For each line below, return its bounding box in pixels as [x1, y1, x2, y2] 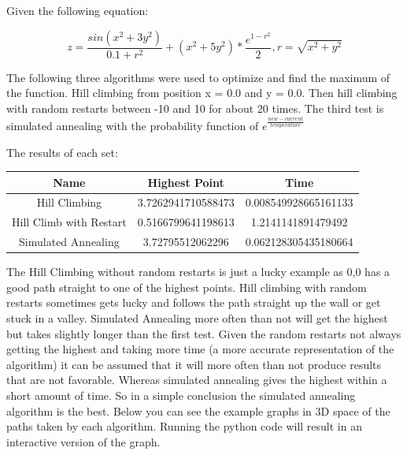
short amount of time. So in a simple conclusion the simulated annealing [6, 386, 356, 403]
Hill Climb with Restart [12, 214, 127, 230]
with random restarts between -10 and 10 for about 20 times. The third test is [6, 99, 384, 116]
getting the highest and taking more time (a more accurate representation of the [6, 341, 394, 357]
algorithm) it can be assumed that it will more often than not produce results [6, 356, 382, 372]
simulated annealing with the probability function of [6, 117, 259, 133]
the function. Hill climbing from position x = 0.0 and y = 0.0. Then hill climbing [6, 84, 398, 101]
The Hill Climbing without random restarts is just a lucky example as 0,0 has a [6, 263, 390, 280]
